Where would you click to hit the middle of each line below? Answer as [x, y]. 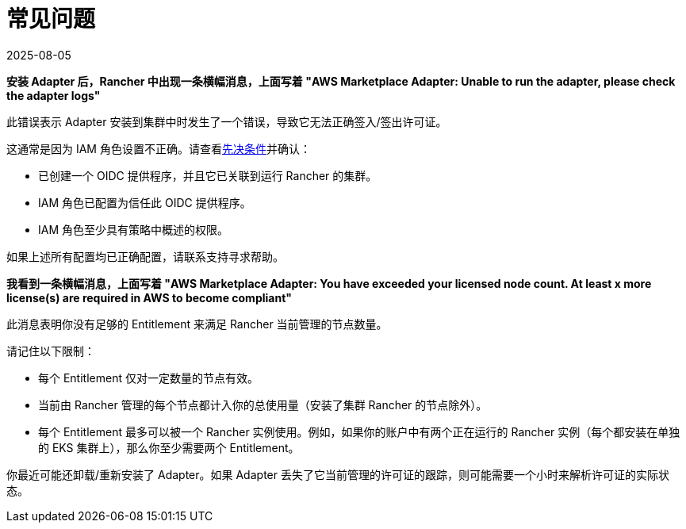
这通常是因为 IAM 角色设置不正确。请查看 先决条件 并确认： [159, 148]
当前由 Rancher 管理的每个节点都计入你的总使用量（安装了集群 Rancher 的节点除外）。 [263, 404]
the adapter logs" [54, 95]
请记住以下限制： [51, 351]
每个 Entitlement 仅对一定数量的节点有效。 [148, 378]
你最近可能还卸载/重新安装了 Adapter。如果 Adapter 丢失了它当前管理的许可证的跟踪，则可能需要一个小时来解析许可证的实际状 [338, 474]
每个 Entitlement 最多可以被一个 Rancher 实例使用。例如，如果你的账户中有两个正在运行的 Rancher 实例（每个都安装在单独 [359, 431]
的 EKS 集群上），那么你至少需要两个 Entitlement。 [169, 447]
